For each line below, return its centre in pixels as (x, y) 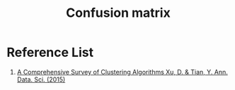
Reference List (50, 52)
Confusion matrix (118, 13)
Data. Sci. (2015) (41, 79)
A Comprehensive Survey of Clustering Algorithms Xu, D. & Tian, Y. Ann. (122, 72)
